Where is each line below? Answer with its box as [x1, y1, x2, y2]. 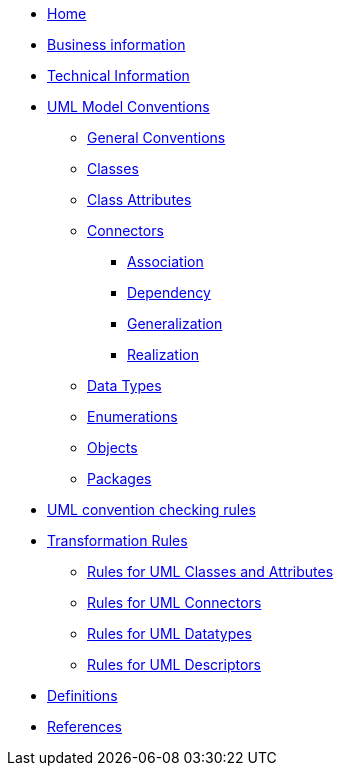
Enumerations [87, 408, 178, 425]
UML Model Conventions [47, 98, 210, 115]
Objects [87, 439, 138, 456]
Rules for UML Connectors [87, 594, 262, 611]
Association [127, 253, 204, 270]
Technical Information [47, 67, 190, 84]
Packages [87, 470, 152, 487]
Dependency [127, 284, 211, 301]
